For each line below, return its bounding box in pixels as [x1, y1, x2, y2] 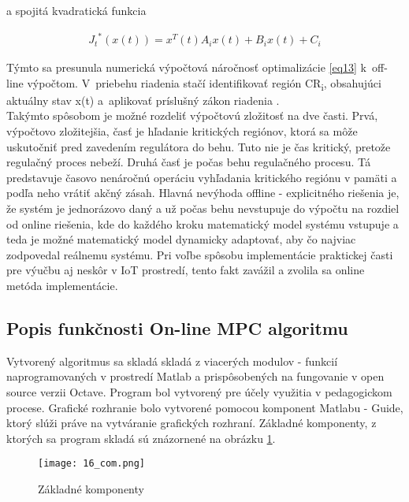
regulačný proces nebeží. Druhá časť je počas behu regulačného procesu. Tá [6, 154, 371, 170]
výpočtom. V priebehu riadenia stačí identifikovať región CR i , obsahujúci [27, 74, 381, 93]
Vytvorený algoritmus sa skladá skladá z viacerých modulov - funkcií [6, 352, 338, 369]
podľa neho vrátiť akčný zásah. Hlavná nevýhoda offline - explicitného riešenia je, [6, 184, 400, 201]
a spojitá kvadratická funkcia [6, 2, 147, 18]
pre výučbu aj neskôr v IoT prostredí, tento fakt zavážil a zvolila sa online [6, 262, 365, 278]
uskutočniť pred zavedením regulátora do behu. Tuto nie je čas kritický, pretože [6, 138, 391, 154]
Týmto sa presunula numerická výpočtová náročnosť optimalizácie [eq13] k [6, 59, 367, 76]
